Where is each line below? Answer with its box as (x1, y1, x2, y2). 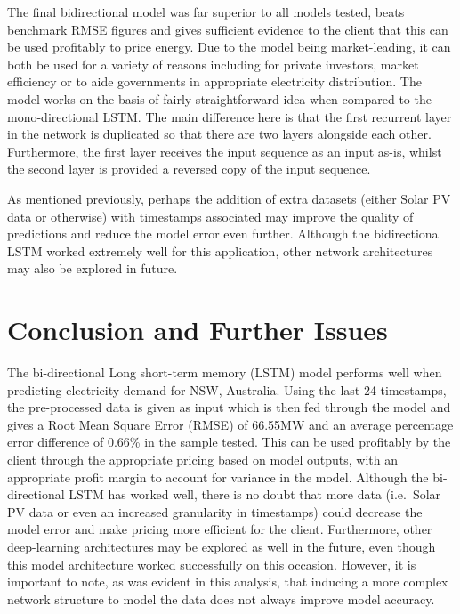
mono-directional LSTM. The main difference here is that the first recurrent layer (7, 107, 452, 125)
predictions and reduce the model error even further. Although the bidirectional (7, 224, 442, 243)
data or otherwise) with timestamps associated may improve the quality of (7, 206, 414, 225)
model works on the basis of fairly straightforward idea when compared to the (7, 89, 432, 108)
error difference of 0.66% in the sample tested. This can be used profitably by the (7, 432, 451, 451)
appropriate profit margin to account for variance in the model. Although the (7, 467, 429, 486)
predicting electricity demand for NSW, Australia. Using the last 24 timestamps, (7, 380, 447, 399)
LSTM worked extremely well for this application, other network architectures (7, 241, 433, 260)
